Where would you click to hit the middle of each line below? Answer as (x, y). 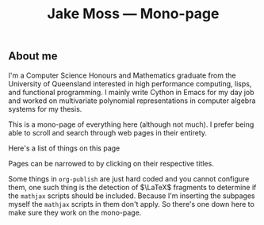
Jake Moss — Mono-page (133, 14)
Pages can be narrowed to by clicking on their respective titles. (111, 163)
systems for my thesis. (45, 109)
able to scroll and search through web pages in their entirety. (108, 132)
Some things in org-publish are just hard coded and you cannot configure (129, 178)
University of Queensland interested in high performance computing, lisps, (130, 83)
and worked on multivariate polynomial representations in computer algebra (132, 101)
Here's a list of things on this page (64, 148)
